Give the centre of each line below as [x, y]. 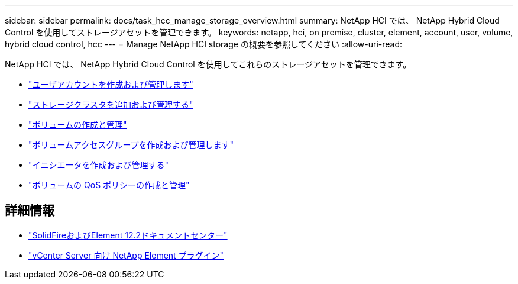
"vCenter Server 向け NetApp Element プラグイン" [126, 255]
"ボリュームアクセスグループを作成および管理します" [131, 145]
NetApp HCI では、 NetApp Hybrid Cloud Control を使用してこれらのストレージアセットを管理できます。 [208, 64]
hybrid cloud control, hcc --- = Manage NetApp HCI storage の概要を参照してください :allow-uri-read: [204, 44]
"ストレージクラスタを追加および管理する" [111, 104]
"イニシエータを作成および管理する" [99, 165]
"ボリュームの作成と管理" [78, 125]
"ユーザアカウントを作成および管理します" [111, 84]
